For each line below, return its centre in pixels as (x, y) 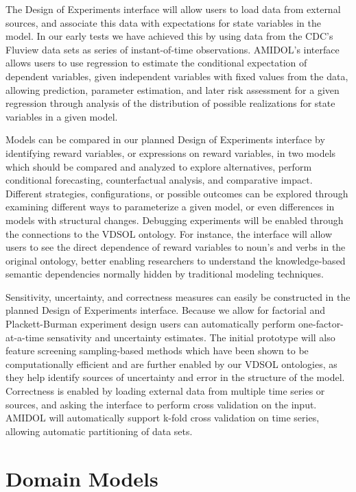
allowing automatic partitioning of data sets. (99, 431)
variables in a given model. (62, 116)
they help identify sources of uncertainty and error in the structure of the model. (175, 377)
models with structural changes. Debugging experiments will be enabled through (175, 220)
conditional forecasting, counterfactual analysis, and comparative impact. (159, 180)
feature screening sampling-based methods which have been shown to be (157, 350)
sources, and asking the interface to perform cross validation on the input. (161, 404)
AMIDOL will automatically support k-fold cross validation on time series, (163, 418)
